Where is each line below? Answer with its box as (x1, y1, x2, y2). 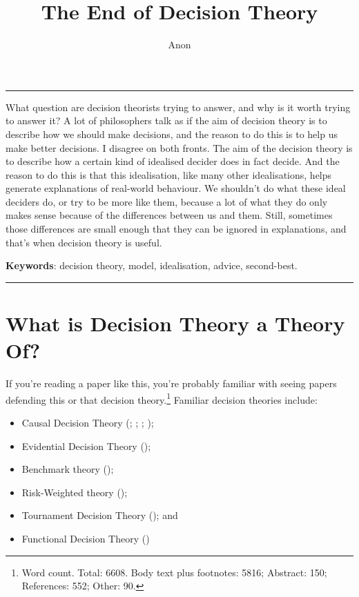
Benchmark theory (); (21, 462, 114, 476)
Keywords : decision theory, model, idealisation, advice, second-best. (6, 258, 298, 273)
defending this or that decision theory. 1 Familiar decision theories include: (6, 390, 318, 407)
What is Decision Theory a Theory (6, 309, 345, 337)
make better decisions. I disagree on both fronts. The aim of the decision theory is (6, 140, 353, 155)
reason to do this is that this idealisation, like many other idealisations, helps (6, 167, 332, 182)
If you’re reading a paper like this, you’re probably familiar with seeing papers (6, 376, 337, 391)
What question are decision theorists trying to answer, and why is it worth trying (6, 99, 351, 114)
